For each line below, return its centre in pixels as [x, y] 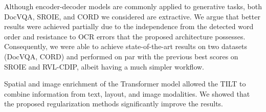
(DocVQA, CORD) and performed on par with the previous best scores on [121, 56]
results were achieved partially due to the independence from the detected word [129, 26]
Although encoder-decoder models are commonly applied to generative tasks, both [133, 6]
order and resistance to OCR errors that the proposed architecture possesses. [125, 36]
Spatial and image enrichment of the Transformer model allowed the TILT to [125, 84]
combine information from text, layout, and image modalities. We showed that [127, 93]
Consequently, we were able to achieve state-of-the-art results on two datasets [126, 46]
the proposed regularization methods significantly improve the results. [114, 104]
